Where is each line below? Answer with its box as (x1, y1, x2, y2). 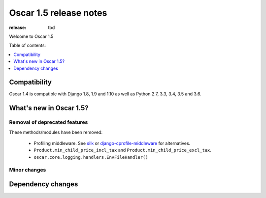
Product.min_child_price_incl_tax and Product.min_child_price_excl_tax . (33, 147, 212, 153)
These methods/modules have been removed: (9, 129, 103, 135)
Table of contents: (9, 42, 46, 49)
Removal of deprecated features (9, 119, 88, 126)
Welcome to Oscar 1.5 (9, 33, 54, 39)
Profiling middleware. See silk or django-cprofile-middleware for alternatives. (33, 140, 191, 146)
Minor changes (9, 166, 46, 173)
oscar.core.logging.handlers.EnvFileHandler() (33, 154, 148, 160)
